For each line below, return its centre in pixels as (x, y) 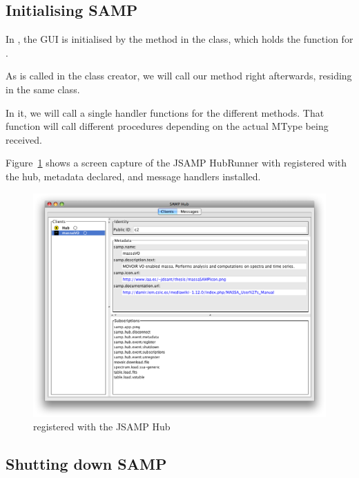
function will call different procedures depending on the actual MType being (167, 126)
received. (24, 139)
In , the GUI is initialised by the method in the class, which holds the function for (179, 39)
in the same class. (43, 89)
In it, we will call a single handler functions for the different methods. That (165, 112)
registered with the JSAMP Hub (102, 427)
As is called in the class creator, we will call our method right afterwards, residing (179, 76)
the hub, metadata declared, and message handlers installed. (133, 176)
